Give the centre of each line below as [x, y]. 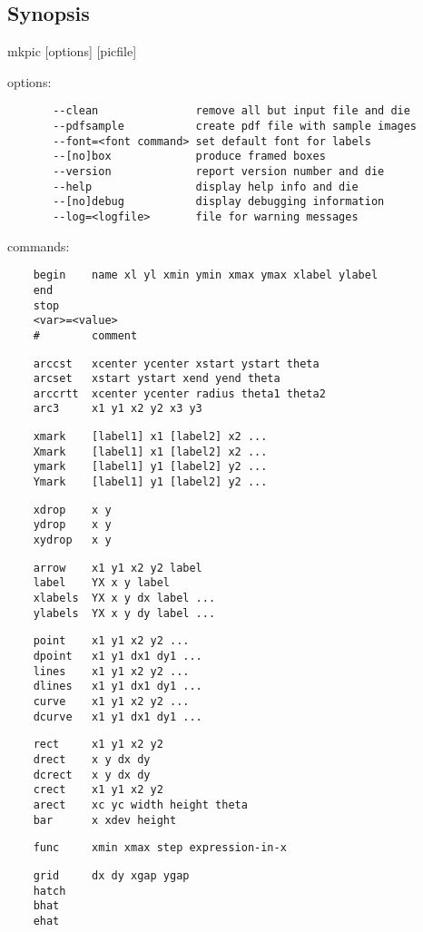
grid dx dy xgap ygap [111, 875]
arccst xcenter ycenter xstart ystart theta [176, 363]
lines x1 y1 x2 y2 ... [111, 671]
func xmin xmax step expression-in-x [160, 848]
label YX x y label [101, 583]
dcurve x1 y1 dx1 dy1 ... [118, 716]
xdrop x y [72, 510]
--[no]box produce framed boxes [189, 157]
